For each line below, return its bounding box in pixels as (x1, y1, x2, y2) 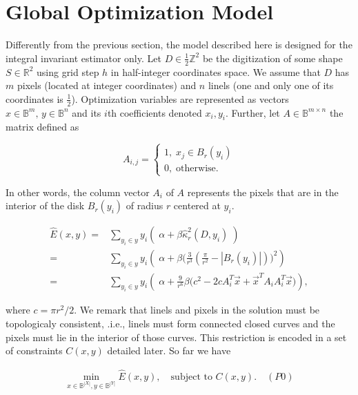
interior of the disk (6, 198, 85, 213)
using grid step (36, 64, 99, 79)
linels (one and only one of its (208, 78, 334, 93)
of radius (126, 198, 163, 213)
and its (72, 105, 101, 119)
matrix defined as (6, 119, 79, 134)
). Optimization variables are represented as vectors (71, 91, 289, 106)
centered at (173, 198, 221, 213)
